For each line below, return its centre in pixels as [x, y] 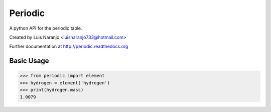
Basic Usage [29, 61]
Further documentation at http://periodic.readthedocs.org [69, 46]
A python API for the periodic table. [46, 28]
